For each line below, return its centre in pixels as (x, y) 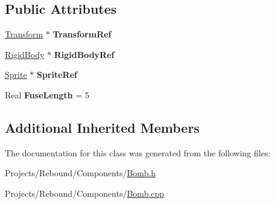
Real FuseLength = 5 (47, 94)
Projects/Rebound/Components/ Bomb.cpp (85, 193)
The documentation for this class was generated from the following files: (138, 152)
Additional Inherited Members (102, 127)
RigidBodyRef (84, 54)
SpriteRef (57, 75)
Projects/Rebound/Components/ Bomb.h (81, 173)
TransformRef (82, 34)
